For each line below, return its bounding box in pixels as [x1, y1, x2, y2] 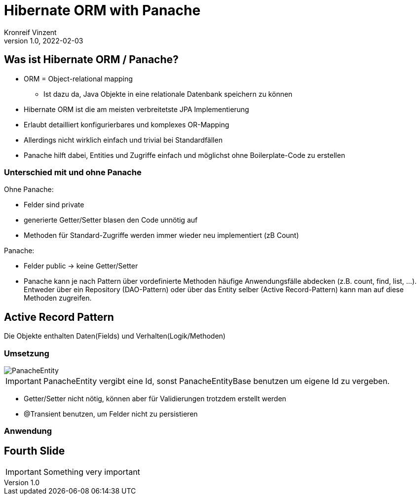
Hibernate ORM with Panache [4, 2, 201, 19]
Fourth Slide [4, 444, 65, 457]
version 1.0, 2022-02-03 [4, 36, 83, 45]
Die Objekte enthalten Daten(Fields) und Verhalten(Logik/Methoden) [4, 332, 226, 341]
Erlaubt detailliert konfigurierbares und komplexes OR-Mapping [24, 120, 229, 129]
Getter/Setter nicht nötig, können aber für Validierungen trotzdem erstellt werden [24, 394, 286, 403]
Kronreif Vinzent [4, 28, 57, 37]
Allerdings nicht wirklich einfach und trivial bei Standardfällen [24, 135, 223, 144]
